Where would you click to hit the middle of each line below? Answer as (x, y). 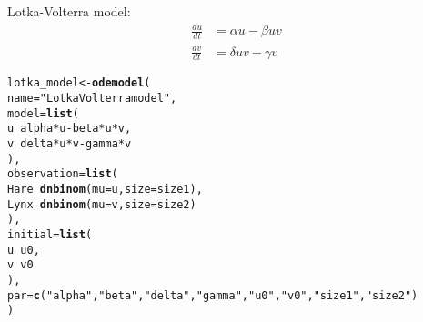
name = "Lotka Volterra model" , (92, 98)
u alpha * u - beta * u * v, (70, 129)
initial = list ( (50, 234)
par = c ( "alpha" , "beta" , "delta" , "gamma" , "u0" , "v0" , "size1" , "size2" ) (213, 295)
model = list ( (43, 113)
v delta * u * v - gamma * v (70, 143)
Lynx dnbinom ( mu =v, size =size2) (102, 204)
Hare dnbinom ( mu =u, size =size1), (105, 189)
